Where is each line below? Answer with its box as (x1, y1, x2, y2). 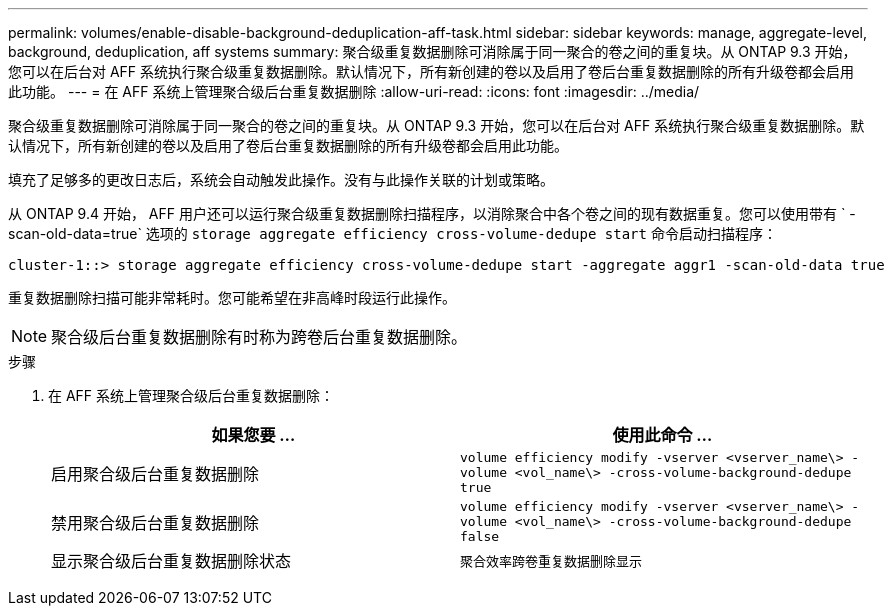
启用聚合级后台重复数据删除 (51, 463, 260, 484)
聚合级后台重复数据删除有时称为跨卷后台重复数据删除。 (51, 327, 468, 347)
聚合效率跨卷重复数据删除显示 (460, 553, 643, 569)
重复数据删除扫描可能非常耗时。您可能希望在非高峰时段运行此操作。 (8, 289, 456, 306)
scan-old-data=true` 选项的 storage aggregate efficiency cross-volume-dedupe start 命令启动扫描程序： (8, 225, 777, 242)
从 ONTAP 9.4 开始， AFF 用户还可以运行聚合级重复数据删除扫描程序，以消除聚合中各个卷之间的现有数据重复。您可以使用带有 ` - (8, 205, 856, 222)
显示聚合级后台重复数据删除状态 (51, 551, 292, 571)
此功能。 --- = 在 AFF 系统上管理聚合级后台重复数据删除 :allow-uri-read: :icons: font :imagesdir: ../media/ (8, 83, 700, 100)
